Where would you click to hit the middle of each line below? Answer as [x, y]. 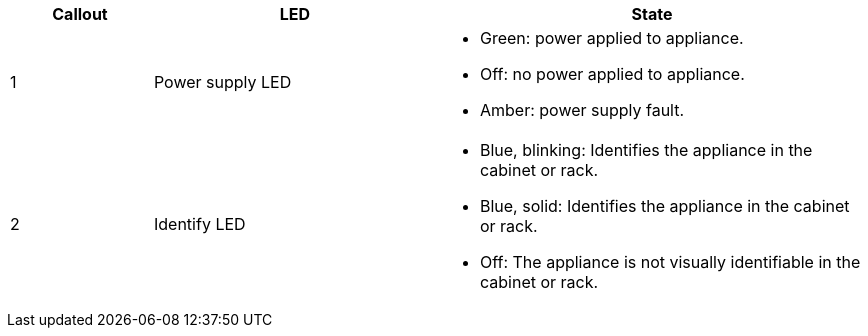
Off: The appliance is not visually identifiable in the [670, 262]
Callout [80, 14]
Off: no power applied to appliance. [612, 74]
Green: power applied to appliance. [611, 38]
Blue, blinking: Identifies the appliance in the [646, 150]
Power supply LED [222, 82]
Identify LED [199, 224]
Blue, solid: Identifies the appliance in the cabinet [664, 206]
